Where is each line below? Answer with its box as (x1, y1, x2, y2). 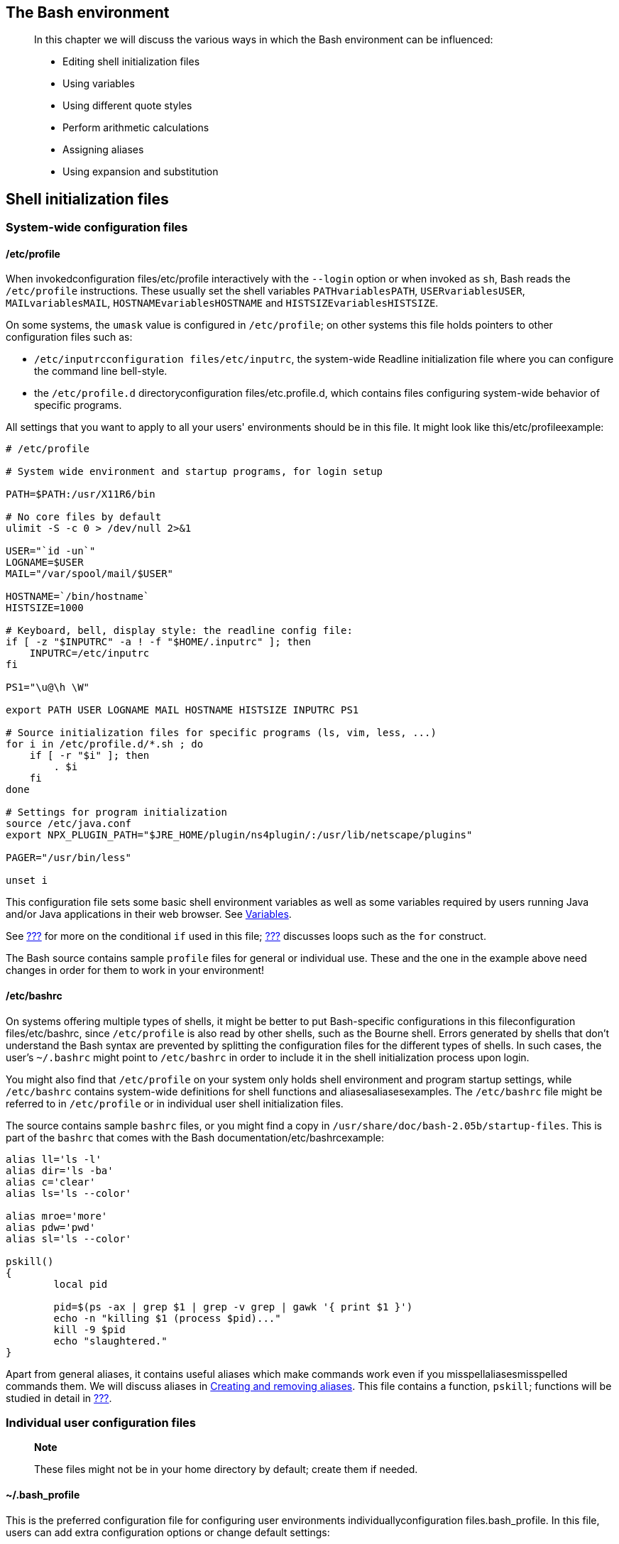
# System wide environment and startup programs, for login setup (6, 466, 383, 478)
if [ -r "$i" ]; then (29, 750, 150, 762)
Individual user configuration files (6, 1416, 197, 1430)
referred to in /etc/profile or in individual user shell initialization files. (6, 1097, 344, 1110)
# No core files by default (6, 511, 162, 523)
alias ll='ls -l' (6, 1153, 102, 1165)
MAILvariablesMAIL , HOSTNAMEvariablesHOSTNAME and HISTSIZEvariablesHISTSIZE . (6, 297, 439, 310)
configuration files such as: (6, 331, 133, 344)
